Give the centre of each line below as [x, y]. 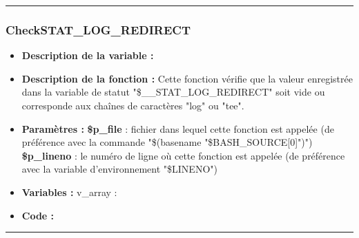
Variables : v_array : [69, 192]
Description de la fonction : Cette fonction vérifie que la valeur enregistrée [187, 78]
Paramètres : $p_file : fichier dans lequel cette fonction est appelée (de [178, 128]
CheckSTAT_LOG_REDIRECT [98, 29]
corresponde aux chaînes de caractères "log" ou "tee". [133, 105]
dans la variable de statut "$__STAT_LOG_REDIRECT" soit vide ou [173, 92]
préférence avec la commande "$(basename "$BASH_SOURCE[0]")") [167, 142]
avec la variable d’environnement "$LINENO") [119, 169]
